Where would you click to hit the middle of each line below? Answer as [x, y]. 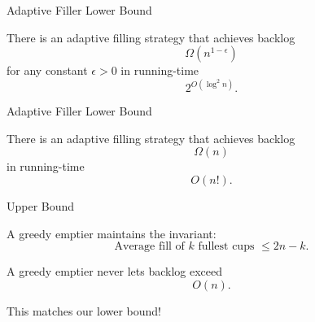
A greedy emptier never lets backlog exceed [114, 271]
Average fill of [149, 247]
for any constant [47, 70]
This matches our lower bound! [84, 310]
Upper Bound [41, 206]
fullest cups [226, 247]
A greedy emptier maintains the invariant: [112, 233]
